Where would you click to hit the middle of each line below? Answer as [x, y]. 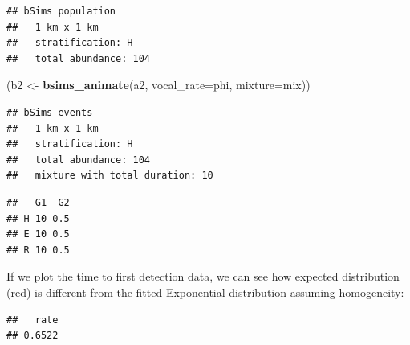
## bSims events [50, 112]
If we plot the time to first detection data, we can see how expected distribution [203, 276]
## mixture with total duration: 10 [110, 176]
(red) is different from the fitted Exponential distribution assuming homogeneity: [205, 292]
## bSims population [61, 11]
